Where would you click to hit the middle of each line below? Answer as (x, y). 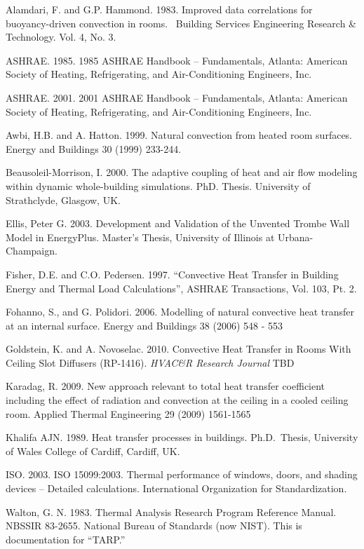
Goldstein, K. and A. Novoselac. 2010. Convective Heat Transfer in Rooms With (178, 349)
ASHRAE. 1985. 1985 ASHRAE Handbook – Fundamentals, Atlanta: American (177, 60)
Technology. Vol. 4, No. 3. (61, 37)
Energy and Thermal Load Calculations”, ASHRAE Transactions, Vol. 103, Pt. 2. (181, 288)
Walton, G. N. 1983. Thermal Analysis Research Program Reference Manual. (171, 511)
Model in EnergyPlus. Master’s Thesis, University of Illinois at (140, 237)
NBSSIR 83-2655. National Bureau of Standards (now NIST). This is (154, 526)
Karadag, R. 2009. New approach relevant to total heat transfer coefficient (166, 386)
